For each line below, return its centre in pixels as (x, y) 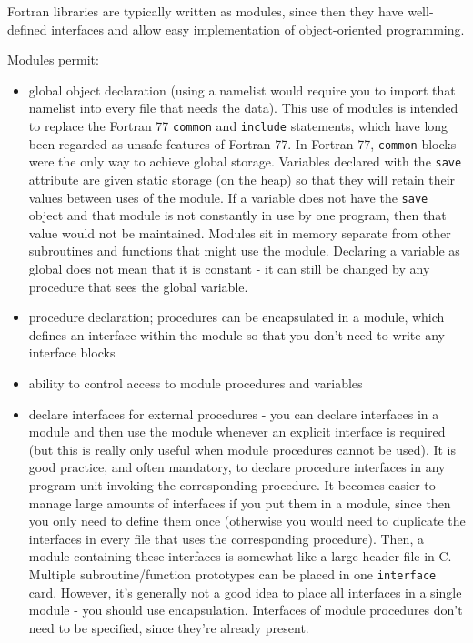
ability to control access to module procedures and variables (196, 382)
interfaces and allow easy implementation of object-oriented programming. (258, 29)
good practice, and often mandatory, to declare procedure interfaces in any (237, 467)
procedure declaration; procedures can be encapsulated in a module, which (236, 317)
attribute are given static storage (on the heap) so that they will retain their (242, 179)
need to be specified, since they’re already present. (169, 627)
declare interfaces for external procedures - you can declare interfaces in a (234, 413)
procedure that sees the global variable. (138, 286)
